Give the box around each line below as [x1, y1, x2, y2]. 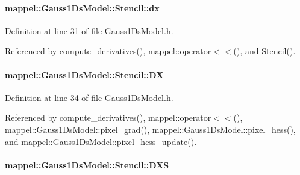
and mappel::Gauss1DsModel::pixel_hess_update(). [5, 135, 197, 147]
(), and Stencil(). [233, 45, 296, 57]
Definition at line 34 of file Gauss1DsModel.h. [5, 91, 173, 103]
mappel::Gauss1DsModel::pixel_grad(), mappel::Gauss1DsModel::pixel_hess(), [5, 123, 296, 135]
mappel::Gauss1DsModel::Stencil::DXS [5, 158, 169, 171]
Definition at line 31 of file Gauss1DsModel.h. [5, 24, 173, 37]
